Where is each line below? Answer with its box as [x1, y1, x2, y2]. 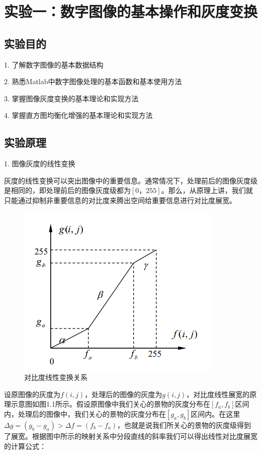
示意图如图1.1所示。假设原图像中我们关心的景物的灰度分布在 [11, 399, 210, 409]
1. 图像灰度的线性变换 [4, 158, 75, 169]
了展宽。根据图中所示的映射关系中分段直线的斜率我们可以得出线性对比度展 [4, 430, 250, 441]
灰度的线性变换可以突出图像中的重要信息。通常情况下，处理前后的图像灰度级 [4, 175, 257, 185]
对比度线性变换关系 [24, 372, 88, 382]
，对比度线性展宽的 [186, 388, 250, 399]
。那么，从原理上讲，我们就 [161, 185, 253, 196]
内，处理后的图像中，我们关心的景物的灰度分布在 [4, 408, 166, 419]
